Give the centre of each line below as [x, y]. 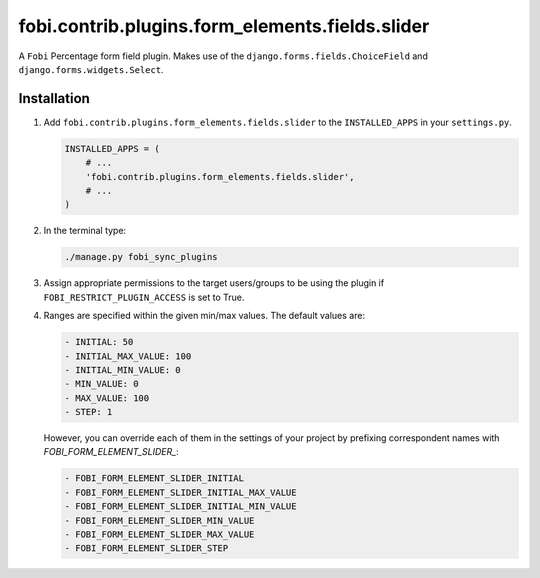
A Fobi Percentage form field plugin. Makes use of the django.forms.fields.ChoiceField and [223, 56]
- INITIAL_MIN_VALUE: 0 [123, 369]
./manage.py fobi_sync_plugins [141, 257]
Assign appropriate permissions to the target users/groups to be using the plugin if [214, 283]
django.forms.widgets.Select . [91, 69]
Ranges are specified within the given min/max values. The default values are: [204, 316]
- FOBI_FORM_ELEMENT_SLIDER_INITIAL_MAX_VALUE [180, 492]
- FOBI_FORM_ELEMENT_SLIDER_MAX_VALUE [159, 534]
